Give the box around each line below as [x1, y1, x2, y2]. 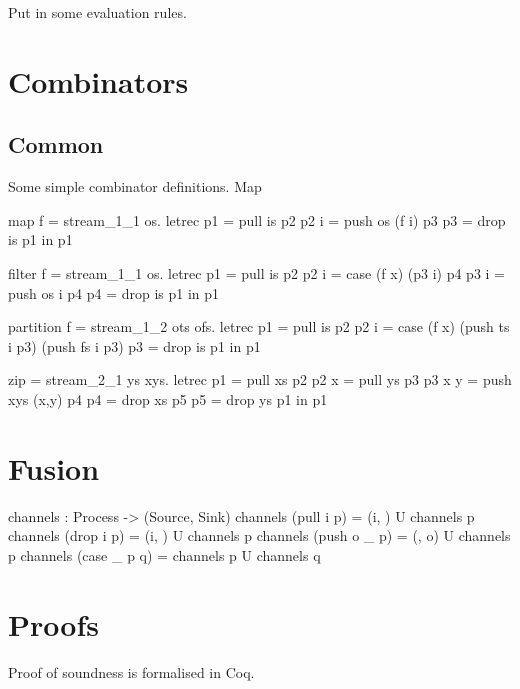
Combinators [8, 60, 189, 101]
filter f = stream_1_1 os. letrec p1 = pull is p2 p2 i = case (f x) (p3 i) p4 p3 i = [8, 262, 505, 283]
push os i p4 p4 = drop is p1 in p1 [8, 282, 220, 303]
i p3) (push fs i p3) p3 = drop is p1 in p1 [8, 335, 261, 356]
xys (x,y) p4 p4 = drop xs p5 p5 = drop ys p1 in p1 [8, 388, 328, 409]
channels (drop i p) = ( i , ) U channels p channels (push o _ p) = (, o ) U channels [8, 525, 511, 546]
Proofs [8, 603, 99, 644]
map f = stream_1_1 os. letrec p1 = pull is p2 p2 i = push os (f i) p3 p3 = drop [8, 209, 506, 230]
